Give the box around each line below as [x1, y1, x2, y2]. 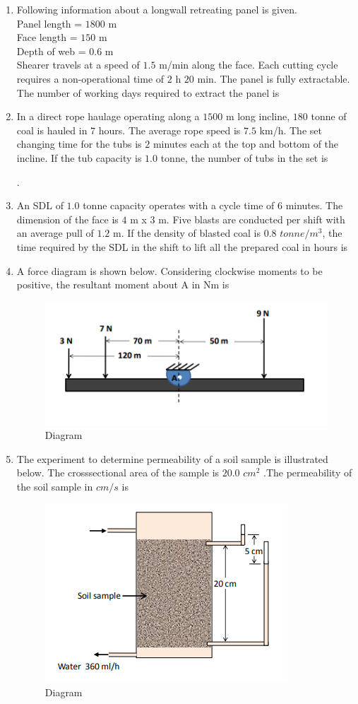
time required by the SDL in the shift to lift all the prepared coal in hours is [16, 239, 348, 254]
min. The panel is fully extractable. [197, 71, 350, 86]
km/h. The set [259, 122, 322, 137]
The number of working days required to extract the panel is [16, 85, 280, 100]
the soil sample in [16, 479, 93, 493]
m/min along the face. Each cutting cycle [159, 57, 338, 72]
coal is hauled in [16, 122, 88, 137]
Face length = [16, 30, 78, 45]
